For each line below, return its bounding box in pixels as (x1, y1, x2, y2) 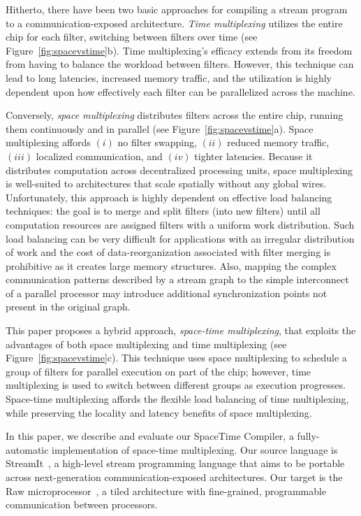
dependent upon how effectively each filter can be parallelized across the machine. (6, 84, 355, 99)
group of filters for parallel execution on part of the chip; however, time (6, 364, 311, 378)
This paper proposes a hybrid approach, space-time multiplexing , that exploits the (6, 323, 356, 338)
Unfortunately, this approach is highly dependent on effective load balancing (6, 189, 332, 204)
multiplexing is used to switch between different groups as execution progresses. (6, 378, 346, 392)
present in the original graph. (6, 299, 131, 314)
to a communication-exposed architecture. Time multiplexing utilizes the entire (6, 15, 343, 30)
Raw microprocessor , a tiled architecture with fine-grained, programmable (6, 483, 327, 498)
